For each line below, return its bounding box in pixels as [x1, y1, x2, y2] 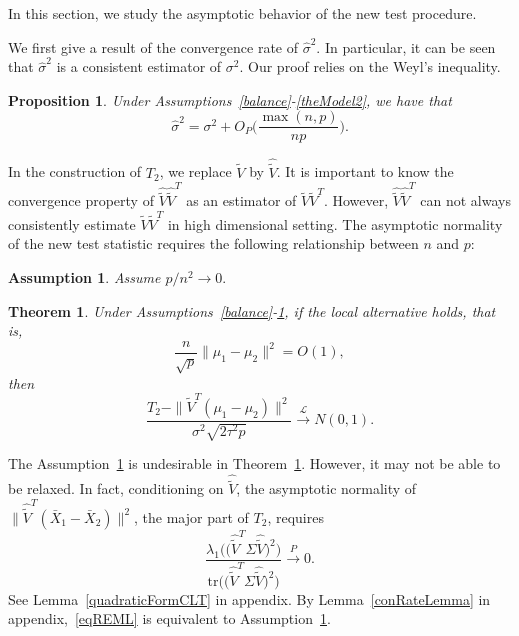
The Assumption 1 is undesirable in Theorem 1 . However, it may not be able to [8, 453, 501, 474]
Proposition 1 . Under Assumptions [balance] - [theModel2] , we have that [8, 89, 452, 110]
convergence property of [8, 190, 154, 211]
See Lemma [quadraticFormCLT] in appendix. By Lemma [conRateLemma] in [8, 588, 491, 609]
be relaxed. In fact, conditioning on [8, 478, 224, 499]
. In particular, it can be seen [316, 36, 496, 57]
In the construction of [8, 161, 142, 182]
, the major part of [134, 506, 249, 527]
